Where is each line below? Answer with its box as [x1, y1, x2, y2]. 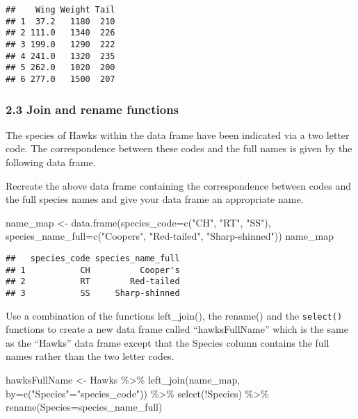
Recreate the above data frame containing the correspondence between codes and [6, 178, 352, 192]
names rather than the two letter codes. [6, 349, 174, 363]
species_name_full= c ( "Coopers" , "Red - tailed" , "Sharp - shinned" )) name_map [6, 229, 334, 243]
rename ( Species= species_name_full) [6, 400, 163, 414]
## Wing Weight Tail [6, 5, 115, 15]
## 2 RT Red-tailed [6, 277, 180, 287]
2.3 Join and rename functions [6, 100, 179, 117]
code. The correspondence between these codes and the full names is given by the [6, 141, 352, 156]
